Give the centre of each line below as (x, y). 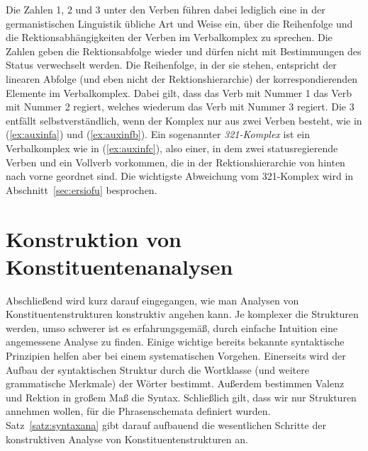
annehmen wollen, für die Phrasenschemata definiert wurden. (138, 411)
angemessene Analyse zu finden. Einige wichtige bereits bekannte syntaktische (175, 342)
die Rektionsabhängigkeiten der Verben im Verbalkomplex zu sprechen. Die (169, 37)
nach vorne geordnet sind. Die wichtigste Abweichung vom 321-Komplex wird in (180, 176)
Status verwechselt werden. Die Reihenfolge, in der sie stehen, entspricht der (171, 65)
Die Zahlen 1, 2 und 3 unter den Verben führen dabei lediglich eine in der (166, 9)
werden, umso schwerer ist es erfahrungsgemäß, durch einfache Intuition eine (172, 327)
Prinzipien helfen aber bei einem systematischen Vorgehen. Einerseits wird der (176, 355)
